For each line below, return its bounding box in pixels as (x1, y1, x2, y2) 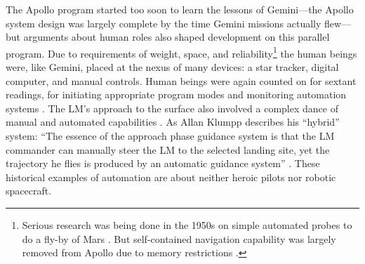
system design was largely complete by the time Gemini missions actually (6, 15, 321, 30)
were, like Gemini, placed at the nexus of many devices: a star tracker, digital (6, 60, 339, 74)
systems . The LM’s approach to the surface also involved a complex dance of (6, 100, 338, 115)
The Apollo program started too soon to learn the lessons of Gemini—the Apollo (6, 2, 354, 16)
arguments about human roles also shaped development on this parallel (23, 29, 330, 44)
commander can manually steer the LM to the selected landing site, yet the (6, 142, 330, 157)
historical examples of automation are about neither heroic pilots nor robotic (6, 169, 336, 184)
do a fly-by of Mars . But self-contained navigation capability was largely (22, 231, 336, 246)
